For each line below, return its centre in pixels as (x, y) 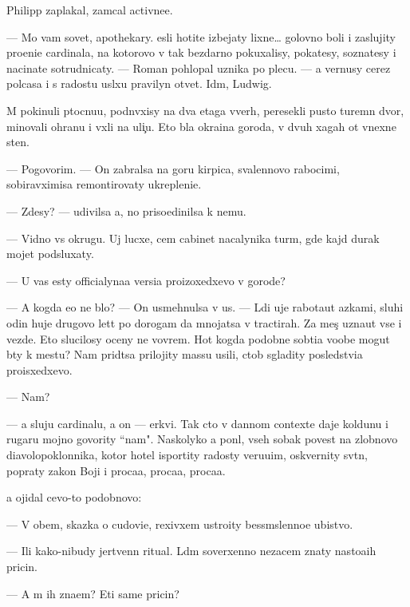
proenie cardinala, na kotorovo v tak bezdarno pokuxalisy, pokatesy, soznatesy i (201, 52)
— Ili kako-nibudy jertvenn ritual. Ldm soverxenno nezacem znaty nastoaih (191, 551)
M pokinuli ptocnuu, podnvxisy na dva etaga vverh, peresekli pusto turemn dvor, (205, 110)
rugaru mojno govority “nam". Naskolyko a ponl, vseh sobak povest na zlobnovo (202, 439)
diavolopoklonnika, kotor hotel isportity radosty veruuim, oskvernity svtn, (187, 455)
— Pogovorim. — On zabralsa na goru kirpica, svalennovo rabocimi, (173, 168)
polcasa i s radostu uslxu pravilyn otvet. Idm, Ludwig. (139, 83)
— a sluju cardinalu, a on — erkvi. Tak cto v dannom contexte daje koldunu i (197, 423)
